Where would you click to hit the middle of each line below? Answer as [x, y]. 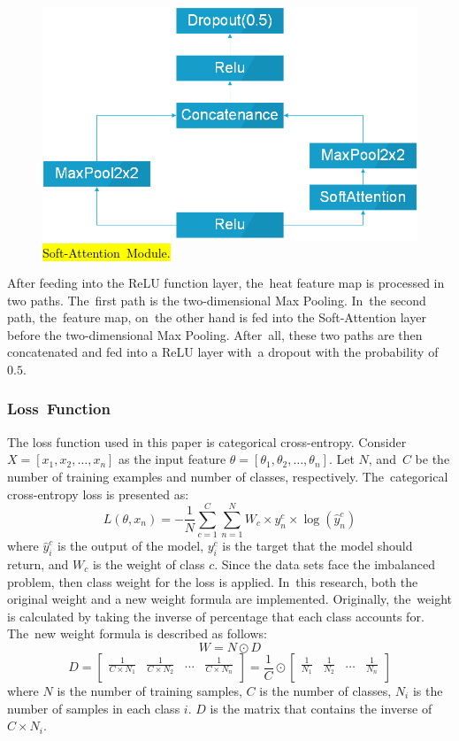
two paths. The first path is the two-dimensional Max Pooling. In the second [217, 300]
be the [432, 459]
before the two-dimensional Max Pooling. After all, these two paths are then [215, 334]
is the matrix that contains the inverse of [321, 708]
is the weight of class [149, 564]
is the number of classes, [325, 691]
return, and [38, 564]
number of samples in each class [94, 708]
